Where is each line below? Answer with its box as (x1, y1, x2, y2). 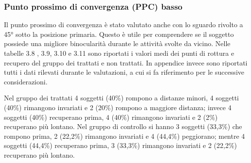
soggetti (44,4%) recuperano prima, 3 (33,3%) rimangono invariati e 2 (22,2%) (4, 140, 237, 150)
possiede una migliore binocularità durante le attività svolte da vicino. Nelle (4, 38, 231, 49)
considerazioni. (4, 76, 48, 86)
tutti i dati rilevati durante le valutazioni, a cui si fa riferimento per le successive (4, 67, 244, 77)
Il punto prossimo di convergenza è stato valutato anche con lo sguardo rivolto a (4, 19, 243, 30)
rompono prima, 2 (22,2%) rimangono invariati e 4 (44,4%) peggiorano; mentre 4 (4, 130, 245, 141)
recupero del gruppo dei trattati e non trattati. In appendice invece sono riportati (4, 57, 248, 67)
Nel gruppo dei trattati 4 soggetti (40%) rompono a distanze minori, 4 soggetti (4, 93, 239, 103)
